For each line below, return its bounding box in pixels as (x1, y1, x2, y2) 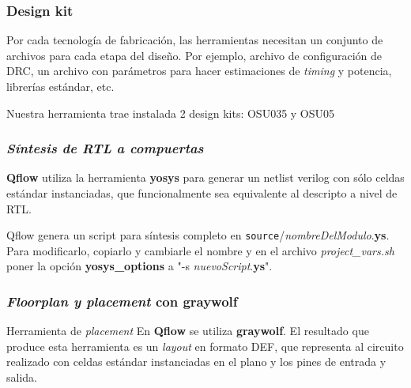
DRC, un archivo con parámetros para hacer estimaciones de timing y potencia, (6, 62, 392, 79)
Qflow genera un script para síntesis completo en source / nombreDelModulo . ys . (6, 227, 390, 243)
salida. (6, 369, 37, 386)
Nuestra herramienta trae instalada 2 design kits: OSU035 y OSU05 (6, 104, 335, 121)
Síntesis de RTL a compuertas (6, 138, 204, 158)
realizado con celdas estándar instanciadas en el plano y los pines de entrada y (6, 353, 386, 370)
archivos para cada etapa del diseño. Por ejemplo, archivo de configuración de (6, 47, 382, 63)
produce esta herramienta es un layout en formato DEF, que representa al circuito (6, 337, 404, 354)
